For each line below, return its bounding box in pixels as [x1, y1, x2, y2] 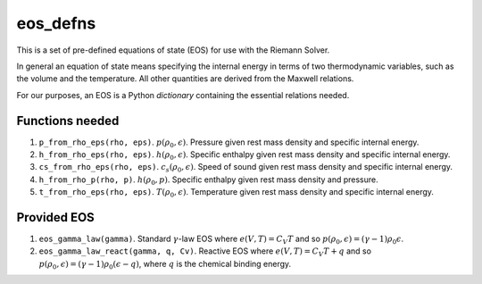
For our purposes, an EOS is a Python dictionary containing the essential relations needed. [16, 89, 350, 100]
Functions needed [16, 113, 120, 129]
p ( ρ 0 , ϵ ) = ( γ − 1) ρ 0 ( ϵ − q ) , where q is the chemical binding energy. [38, 258, 292, 271]
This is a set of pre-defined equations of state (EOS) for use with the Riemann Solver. [16, 45, 330, 55]
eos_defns [16, 13, 96, 33]
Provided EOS [16, 210, 96, 225]
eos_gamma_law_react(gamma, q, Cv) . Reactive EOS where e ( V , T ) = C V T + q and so [38, 246, 372, 259]
